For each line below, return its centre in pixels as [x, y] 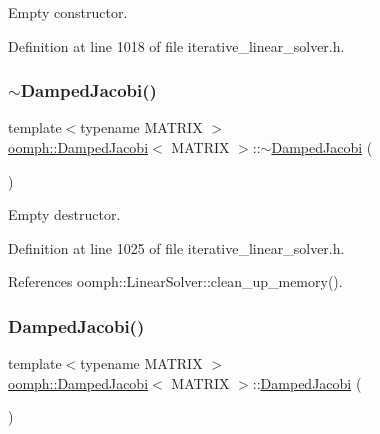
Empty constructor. [68, 12]
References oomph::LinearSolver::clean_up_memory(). [175, 281]
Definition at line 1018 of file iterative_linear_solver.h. [176, 45]
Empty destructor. [64, 214]
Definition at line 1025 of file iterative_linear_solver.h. [176, 247]
